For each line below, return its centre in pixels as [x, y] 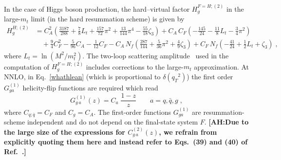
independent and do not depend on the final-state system [112, 122]
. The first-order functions [132, 112]
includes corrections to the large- [135, 66]
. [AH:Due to [226, 122]
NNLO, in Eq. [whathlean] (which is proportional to [82, 76]
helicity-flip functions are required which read [90, 87]
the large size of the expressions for [65, 132]
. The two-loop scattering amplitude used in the [156, 55]
